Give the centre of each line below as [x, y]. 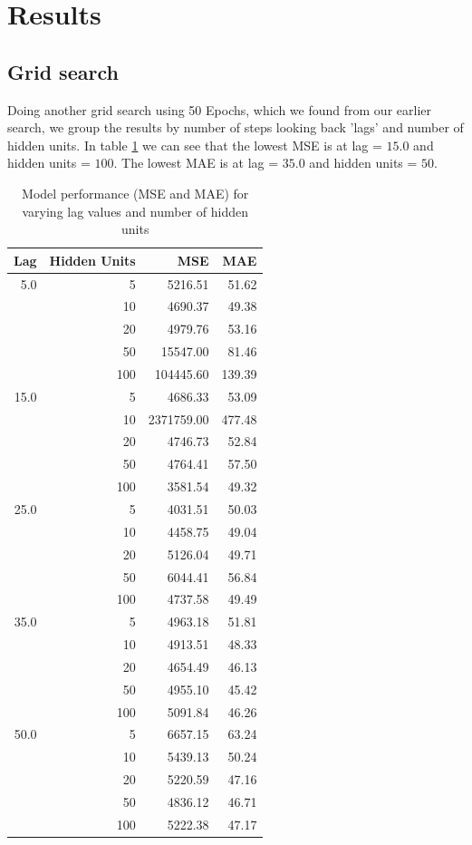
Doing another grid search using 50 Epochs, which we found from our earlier [219, 109]
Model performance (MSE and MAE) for [135, 193]
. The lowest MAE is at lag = [196, 163]
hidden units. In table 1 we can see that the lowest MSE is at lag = [195, 145]
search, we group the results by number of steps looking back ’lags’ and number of [236, 127]
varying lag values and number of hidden [135, 211]
